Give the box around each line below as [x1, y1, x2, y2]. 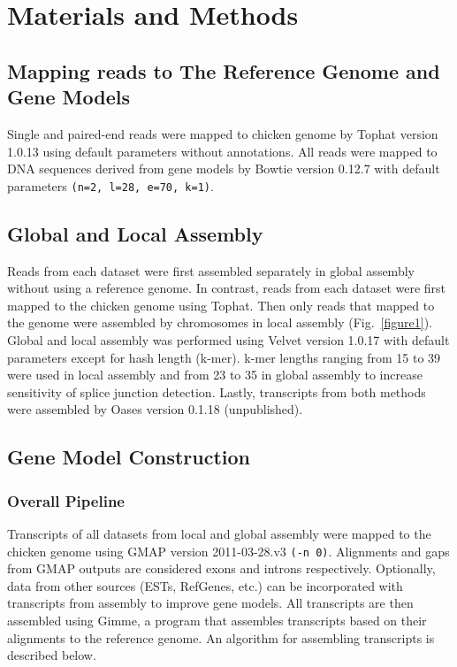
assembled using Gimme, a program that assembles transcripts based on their [7, 610, 427, 629]
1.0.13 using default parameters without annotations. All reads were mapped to [7, 142, 438, 160]
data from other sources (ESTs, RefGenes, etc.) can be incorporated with [7, 576, 403, 594]
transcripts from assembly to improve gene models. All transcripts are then [7, 594, 414, 612]
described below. [7, 646, 96, 664]
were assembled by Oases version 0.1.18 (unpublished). [7, 400, 303, 418]
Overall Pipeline [7, 489, 125, 511]
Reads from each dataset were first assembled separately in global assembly [7, 261, 415, 280]
